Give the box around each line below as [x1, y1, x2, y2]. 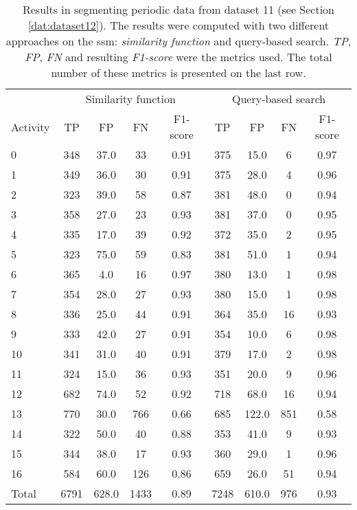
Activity [11, 118, 50, 135]
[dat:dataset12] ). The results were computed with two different [27, 17, 330, 33]
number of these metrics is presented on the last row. [51, 65, 306, 80]
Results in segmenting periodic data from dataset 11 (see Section [22, 1, 335, 17]
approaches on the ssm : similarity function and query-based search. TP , [5, 33, 352, 49]
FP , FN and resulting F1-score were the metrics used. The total [25, 49, 332, 65]
